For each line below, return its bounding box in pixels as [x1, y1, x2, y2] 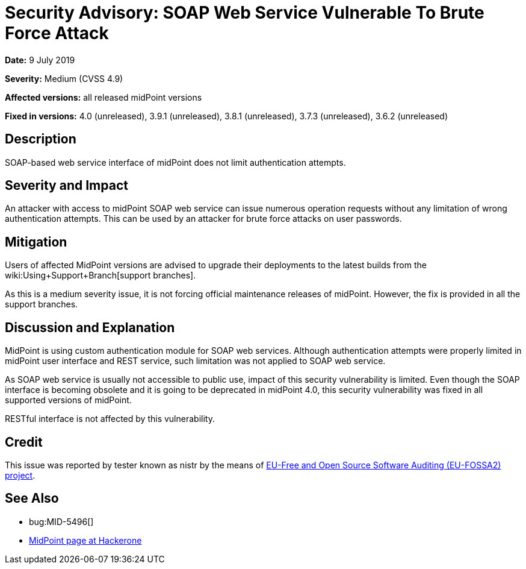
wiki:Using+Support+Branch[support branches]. [5, 270, 196, 281]
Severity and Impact [5, 178, 128, 193]
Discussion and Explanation [5, 319, 175, 335]
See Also [5, 491, 59, 506]
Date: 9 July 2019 [5, 54, 75, 65]
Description [5, 131, 76, 147]
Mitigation [5, 234, 67, 250]
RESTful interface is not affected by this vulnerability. [5, 413, 215, 424]
